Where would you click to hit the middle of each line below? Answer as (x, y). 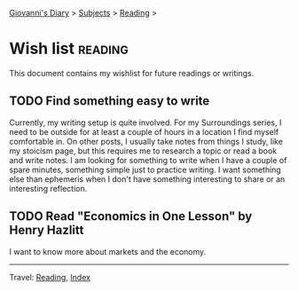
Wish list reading (69, 49)
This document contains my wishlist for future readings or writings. (132, 73)
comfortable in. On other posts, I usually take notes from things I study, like (146, 141)
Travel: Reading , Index (50, 277)
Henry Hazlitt (47, 230)
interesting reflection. (48, 188)
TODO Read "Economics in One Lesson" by (131, 216)
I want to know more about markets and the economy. (108, 251)
